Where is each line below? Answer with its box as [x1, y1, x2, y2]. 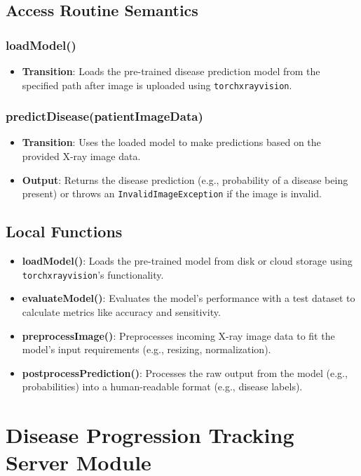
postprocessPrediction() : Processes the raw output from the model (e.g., [22, 365, 348, 380]
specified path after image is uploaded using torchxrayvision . [22, 77, 292, 92]
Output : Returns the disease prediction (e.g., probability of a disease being [22, 172, 348, 187]
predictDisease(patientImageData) [6, 107, 203, 125]
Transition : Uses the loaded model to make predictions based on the [22, 135, 321, 150]
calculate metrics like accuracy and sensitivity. [22, 304, 221, 319]
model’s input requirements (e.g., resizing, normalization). [22, 342, 271, 357]
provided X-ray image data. [22, 149, 141, 164]
